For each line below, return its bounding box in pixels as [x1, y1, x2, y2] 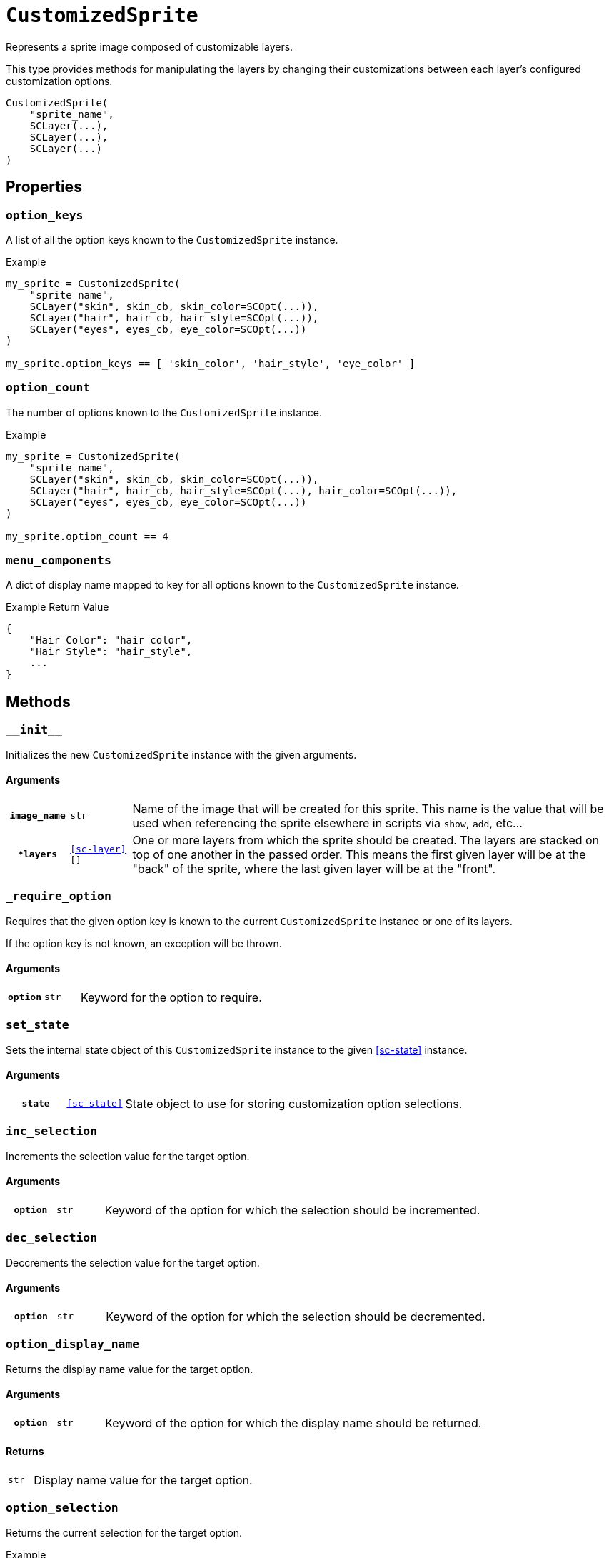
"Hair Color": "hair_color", [29, 634, 193, 646]
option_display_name [6, 1337, 140, 1352]
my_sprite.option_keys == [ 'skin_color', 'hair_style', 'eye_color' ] [6, 357, 416, 369]
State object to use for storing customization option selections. [125, 1096, 463, 1111]
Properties [6, 178, 82, 196]
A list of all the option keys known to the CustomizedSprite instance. [6, 233, 338, 246]
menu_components [6, 554, 111, 568]
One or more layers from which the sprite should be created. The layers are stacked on [132, 832, 600, 847]
